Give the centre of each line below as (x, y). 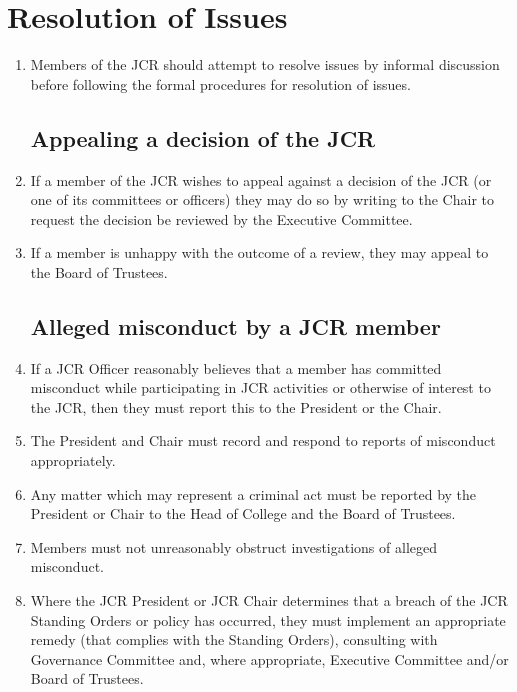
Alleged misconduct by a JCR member (235, 325)
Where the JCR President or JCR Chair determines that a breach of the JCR (269, 600)
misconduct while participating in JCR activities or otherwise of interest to (260, 387)
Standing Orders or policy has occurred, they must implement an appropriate (268, 619)
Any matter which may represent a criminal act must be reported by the (253, 493)
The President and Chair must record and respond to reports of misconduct (263, 440)
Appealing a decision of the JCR (203, 137)
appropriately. (73, 460)
